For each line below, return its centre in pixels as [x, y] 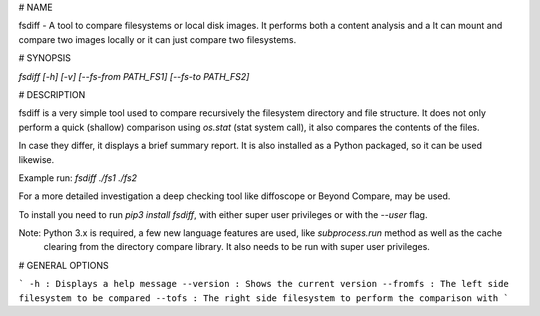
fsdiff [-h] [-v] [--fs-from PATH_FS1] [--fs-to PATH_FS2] [134, 76]
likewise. [36, 159]
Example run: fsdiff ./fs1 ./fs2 [78, 177]
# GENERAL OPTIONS [63, 265]
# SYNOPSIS [45, 58]
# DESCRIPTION [52, 94]
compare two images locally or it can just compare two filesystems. [157, 39]
